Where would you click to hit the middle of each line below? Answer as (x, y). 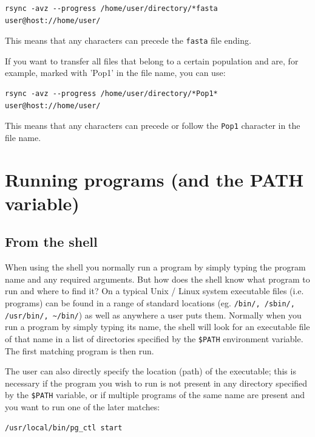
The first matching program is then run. (80, 350)
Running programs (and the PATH (154, 179)
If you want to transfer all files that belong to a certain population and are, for (152, 60)
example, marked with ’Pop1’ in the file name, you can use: (115, 73)
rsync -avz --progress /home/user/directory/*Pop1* (111, 94)
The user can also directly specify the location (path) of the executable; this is (151, 371)
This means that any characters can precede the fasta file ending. (128, 40)
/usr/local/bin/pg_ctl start (64, 428)
